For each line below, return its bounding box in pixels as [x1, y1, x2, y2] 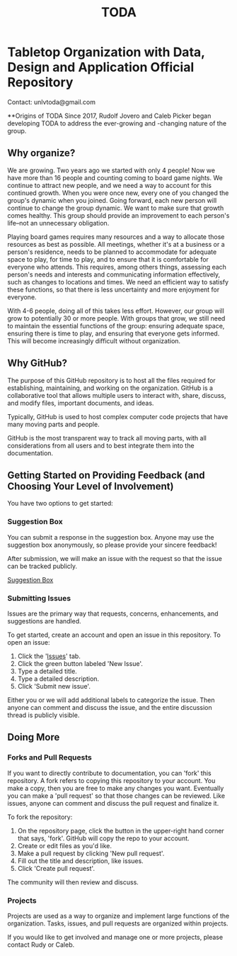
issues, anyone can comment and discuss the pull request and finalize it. [7, 799, 219, 807]
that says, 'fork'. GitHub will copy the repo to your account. [17, 834, 190, 843]
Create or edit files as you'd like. [17, 841, 112, 850]
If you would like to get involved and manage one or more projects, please [7, 933, 224, 941]
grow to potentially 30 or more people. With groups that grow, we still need [7, 313, 226, 323]
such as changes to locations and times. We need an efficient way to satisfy [7, 277, 229, 286]
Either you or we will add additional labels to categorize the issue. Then [7, 696, 215, 704]
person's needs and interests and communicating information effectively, [7, 270, 221, 279]
